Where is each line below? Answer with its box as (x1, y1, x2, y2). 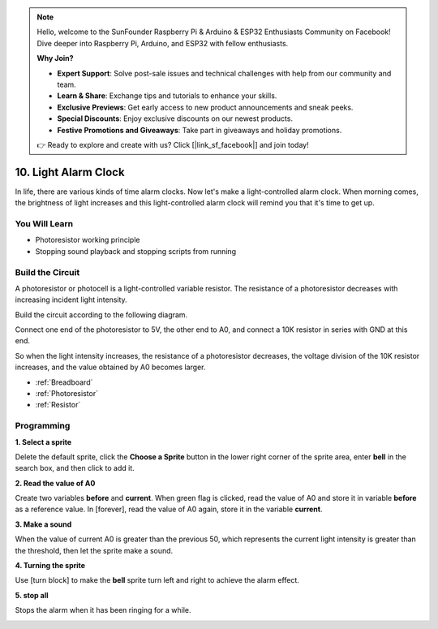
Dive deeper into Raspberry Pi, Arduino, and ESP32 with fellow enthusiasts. (36, 38, 289, 48)
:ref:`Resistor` (35, 400, 81, 410)
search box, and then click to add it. (15, 463, 135, 473)
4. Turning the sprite (15, 561, 85, 571)
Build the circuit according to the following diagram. (15, 309, 188, 320)
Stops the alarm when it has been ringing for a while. (15, 605, 191, 615)
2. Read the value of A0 (15, 478, 96, 488)
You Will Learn (15, 218, 74, 229)
